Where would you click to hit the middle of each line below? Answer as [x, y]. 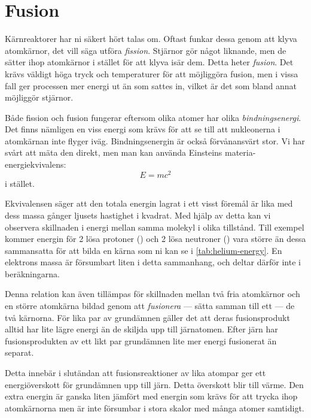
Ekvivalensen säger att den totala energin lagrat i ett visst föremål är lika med [149, 203]
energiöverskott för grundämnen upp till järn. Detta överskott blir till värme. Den [154, 384]
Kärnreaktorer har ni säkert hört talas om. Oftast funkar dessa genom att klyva [151, 39]
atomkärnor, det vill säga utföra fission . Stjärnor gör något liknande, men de [146, 50]
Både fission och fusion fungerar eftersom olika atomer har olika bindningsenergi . [153, 117]
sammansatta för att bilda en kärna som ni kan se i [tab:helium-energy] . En [144, 250]
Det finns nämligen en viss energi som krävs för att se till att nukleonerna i [143, 129]
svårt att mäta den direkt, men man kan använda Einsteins [114, 152]
